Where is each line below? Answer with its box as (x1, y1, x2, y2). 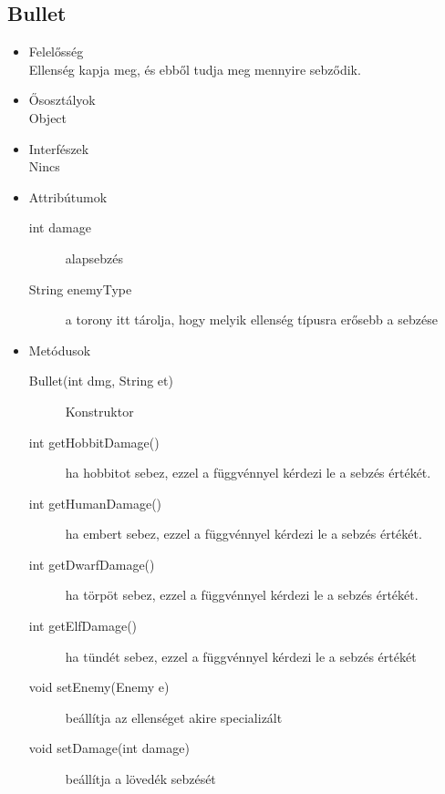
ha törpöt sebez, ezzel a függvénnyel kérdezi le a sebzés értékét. (65, 585, 419, 604)
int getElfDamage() (28, 616, 138, 635)
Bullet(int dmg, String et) (28, 371, 173, 390)
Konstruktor (65, 401, 134, 420)
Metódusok (28, 340, 91, 359)
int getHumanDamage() (28, 493, 162, 512)
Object (28, 108, 67, 127)
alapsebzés (65, 248, 123, 267)
